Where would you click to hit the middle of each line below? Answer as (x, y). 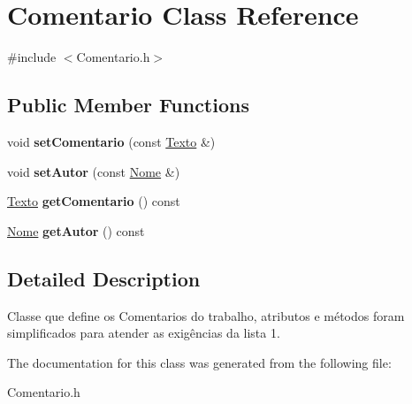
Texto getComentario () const (94, 201)
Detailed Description (104, 278)
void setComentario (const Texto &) (111, 141)
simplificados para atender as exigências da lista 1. (144, 333)
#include (32, 57)
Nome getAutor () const (76, 230)
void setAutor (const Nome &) (94, 171)
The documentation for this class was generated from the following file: (199, 362)
